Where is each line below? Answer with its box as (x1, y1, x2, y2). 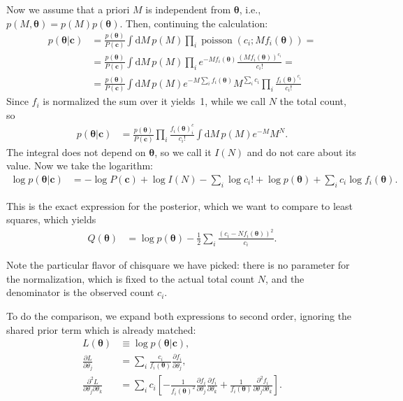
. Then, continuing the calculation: (119, 15, 268, 30)
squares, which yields (6, 212, 96, 227)
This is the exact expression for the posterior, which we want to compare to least (6, 198, 353, 213)
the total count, (279, 94, 346, 108)
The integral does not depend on (6, 144, 146, 159)
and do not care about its (247, 144, 356, 159)
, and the (265, 271, 305, 286)
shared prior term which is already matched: (6, 322, 196, 337)
